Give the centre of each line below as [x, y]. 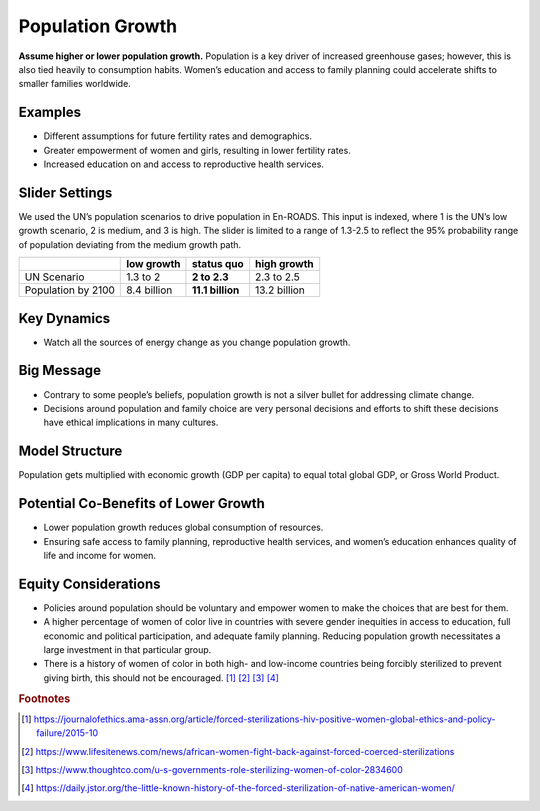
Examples [50, 112]
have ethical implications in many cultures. [131, 422]
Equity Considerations [89, 583]
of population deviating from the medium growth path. [130, 244]
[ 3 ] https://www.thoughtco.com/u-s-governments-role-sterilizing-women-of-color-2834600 [212, 769]
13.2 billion [280, 290]
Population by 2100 [69, 290]
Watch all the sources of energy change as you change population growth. [197, 342]
